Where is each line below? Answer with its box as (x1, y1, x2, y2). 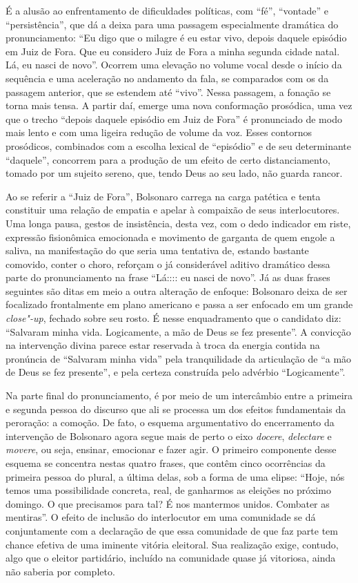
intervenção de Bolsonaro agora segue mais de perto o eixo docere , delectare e (6, 428, 332, 443)
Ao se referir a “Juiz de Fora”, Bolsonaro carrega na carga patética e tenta (6, 189, 321, 203)
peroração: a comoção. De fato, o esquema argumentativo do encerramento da (6, 415, 335, 430)
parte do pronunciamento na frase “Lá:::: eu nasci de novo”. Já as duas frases (6, 270, 330, 285)
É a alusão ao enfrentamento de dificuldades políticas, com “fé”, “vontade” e (6, 3, 328, 17)
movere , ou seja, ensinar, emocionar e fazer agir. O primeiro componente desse (6, 442, 337, 457)
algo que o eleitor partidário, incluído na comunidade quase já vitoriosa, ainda (6, 551, 336, 565)
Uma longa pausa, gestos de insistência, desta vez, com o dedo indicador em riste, (6, 216, 351, 230)
